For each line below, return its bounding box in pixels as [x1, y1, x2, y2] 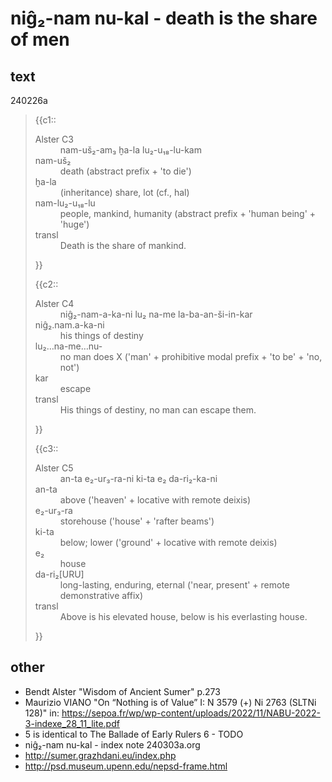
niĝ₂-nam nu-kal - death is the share [10, 7, 318, 30]
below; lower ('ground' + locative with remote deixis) [59, 537, 278, 548]
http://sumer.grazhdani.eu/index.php [24, 749, 177, 761]
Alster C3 [34, 133, 74, 145]
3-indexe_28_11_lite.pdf [24, 717, 120, 729]
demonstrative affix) [59, 590, 144, 601]
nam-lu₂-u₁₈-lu [34, 197, 96, 209]
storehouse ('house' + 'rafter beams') [59, 515, 215, 527]
